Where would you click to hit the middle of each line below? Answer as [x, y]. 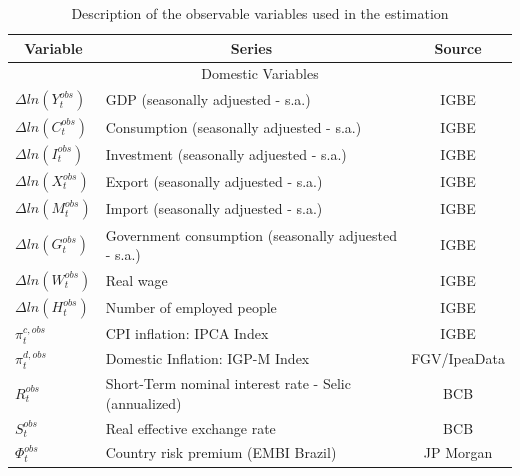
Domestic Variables [260, 73]
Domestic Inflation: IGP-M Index [207, 358]
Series [251, 47]
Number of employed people [191, 307]
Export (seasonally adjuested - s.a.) [214, 181]
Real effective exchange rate [190, 427]
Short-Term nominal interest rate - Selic [228, 383]
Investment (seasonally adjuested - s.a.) [226, 153]
